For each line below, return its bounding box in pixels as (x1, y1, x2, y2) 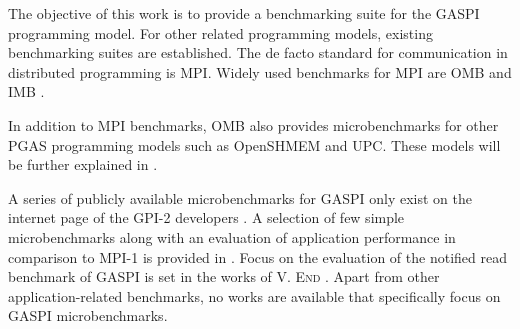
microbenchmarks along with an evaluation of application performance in (8, 226, 456, 247)
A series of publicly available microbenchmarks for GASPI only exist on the (8, 187, 472, 208)
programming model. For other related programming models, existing (8, 22, 433, 43)
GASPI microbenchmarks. (8, 305, 168, 326)
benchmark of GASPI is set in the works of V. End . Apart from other (8, 266, 440, 287)
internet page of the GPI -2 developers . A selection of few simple (8, 207, 405, 228)
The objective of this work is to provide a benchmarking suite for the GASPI (8, 3, 480, 23)
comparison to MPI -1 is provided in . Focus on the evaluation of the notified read (8, 246, 507, 267)
